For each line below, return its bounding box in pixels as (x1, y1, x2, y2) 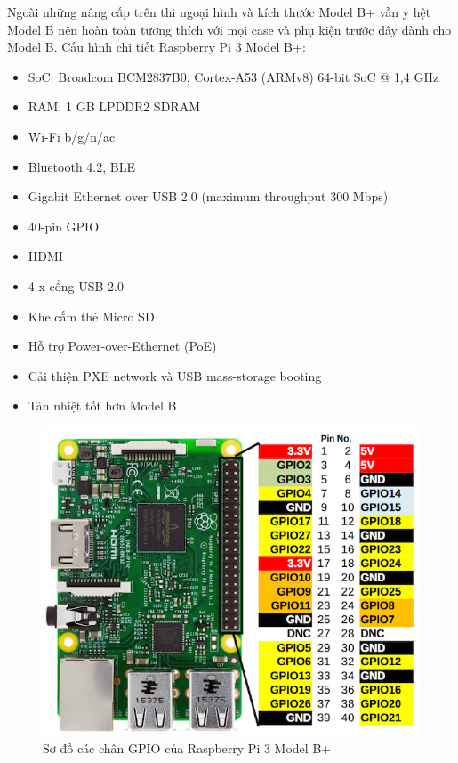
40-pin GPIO (28, 216, 100, 235)
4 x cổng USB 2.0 (28, 276, 124, 295)
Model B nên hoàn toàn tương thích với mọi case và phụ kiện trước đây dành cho (7, 20, 452, 38)
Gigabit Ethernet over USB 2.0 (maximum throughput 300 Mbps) (28, 187, 389, 206)
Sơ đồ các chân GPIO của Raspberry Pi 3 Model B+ (43, 739, 332, 758)
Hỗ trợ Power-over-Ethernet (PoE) (28, 337, 217, 355)
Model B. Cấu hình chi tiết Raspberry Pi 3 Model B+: (7, 37, 306, 56)
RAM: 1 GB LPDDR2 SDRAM (28, 97, 200, 116)
